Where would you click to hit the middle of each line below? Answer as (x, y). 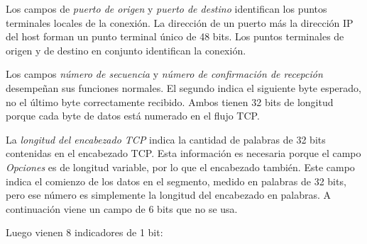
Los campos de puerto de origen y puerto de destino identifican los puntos (166, 8)
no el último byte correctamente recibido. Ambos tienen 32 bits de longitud (170, 101)
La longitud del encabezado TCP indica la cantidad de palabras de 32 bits (166, 139)
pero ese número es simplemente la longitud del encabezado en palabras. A (169, 195)
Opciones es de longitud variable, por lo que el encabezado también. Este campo (180, 167)
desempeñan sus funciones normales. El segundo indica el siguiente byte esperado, (183, 87)
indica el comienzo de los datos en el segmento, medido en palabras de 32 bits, (176, 181)
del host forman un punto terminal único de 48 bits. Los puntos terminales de (175, 36)
